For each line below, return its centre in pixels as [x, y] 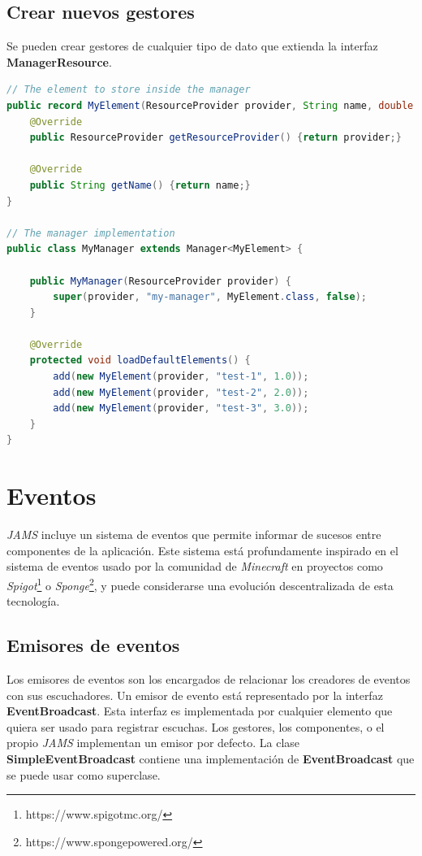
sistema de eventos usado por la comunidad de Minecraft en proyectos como [195, 566]
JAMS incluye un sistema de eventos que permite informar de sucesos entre [194, 534]
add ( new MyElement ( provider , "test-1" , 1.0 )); [181, 377]
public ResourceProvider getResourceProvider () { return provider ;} [215, 138]
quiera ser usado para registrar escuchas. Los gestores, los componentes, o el [196, 726]
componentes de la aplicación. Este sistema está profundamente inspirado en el [202, 550]
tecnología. [33, 601]
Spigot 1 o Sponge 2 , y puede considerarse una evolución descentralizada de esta [200, 584]
